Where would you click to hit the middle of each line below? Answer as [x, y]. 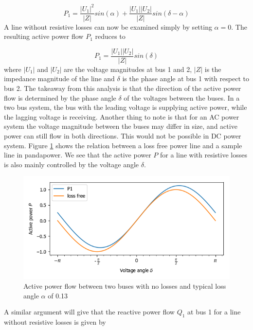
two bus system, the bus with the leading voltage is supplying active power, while [126, 107]
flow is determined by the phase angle [60, 97]
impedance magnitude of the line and [59, 78]
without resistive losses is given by [55, 321]
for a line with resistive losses [204, 155]
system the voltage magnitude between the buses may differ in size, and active [121, 126]
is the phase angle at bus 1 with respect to [186, 78]
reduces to [110, 36]
